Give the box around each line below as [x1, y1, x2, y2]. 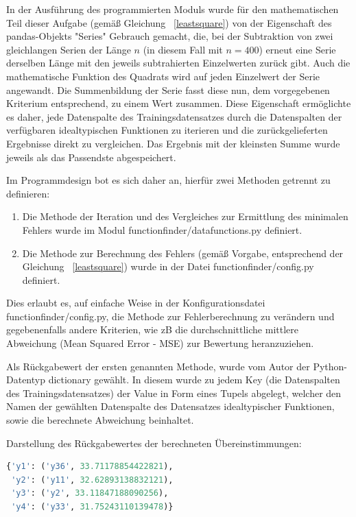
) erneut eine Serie [259, 42, 336, 56]
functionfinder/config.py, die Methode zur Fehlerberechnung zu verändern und [6, 309, 335, 323]
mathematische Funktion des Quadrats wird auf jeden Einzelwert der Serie [6, 69, 320, 83]
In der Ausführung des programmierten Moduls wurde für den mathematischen [6, 2, 339, 16]
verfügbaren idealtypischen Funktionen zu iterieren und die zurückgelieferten [6, 123, 328, 137]
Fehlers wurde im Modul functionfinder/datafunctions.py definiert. [22, 222, 302, 237]
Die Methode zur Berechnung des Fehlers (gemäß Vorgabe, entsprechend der [22, 245, 344, 260]
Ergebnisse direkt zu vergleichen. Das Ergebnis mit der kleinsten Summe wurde [6, 136, 340, 150]
